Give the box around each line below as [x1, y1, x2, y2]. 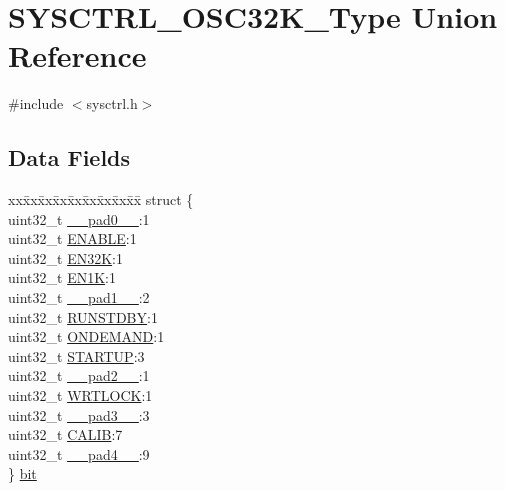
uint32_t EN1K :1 [8, 267, 116, 288]
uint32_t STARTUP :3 [8, 345, 145, 366]
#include [8, 93, 64, 114]
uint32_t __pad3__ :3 [8, 404, 150, 425]
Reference [8, 35, 147, 76]
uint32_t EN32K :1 [8, 247, 123, 268]
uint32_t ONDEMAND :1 [8, 326, 165, 347]
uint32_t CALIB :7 [8, 424, 123, 445]
